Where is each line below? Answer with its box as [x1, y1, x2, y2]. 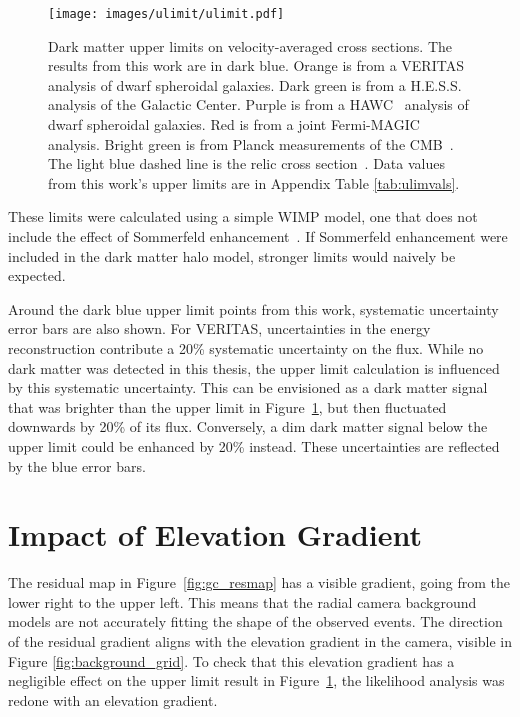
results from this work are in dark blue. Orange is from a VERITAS [48, 55, 464, 76]
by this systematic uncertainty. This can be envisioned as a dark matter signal [8, 377, 488, 398]
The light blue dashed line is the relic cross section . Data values [48, 153, 445, 174]
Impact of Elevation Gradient [8, 514, 422, 555]
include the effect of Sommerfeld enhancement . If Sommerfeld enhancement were [8, 226, 508, 246]
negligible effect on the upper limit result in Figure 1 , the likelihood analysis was [8, 670, 505, 691]
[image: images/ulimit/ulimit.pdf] [48, 7, 285, 21]
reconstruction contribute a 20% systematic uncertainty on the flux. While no [8, 337, 484, 358]
